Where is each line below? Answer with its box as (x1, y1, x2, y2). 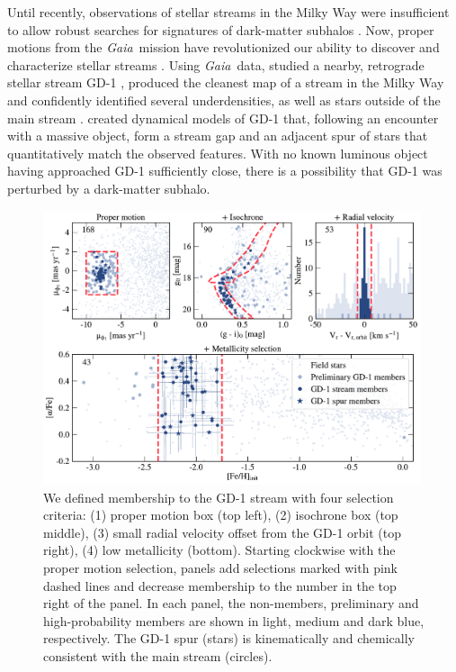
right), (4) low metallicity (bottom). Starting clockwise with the (43, 540, 396, 559)
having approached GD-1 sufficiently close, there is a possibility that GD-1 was (7, 161, 443, 180)
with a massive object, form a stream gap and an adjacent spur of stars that (7, 126, 428, 145)
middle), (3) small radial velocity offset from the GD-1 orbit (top (43, 522, 402, 541)
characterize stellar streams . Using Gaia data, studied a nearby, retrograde (7, 55, 425, 74)
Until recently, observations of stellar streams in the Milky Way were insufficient (7, 3, 450, 21)
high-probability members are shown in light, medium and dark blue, (43, 611, 425, 630)
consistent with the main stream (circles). (43, 646, 273, 665)
